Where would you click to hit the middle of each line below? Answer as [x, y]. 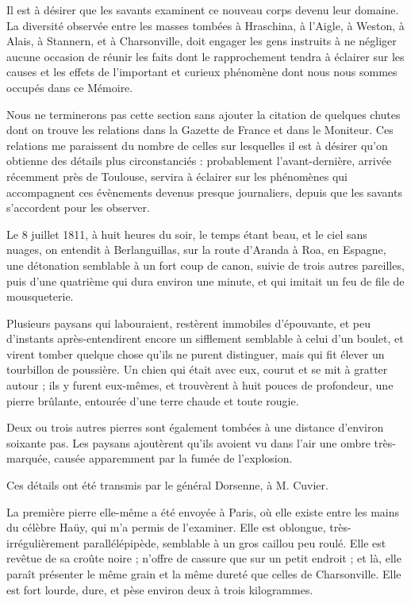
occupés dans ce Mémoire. [70, 87]
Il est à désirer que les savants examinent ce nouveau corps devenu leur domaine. [203, 10]
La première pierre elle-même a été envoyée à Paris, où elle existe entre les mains [203, 511]
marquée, [29, 458]
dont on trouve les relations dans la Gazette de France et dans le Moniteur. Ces [200, 130]
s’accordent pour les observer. [78, 207]
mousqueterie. [40, 296]
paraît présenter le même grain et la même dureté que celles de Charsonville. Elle [204, 574]
